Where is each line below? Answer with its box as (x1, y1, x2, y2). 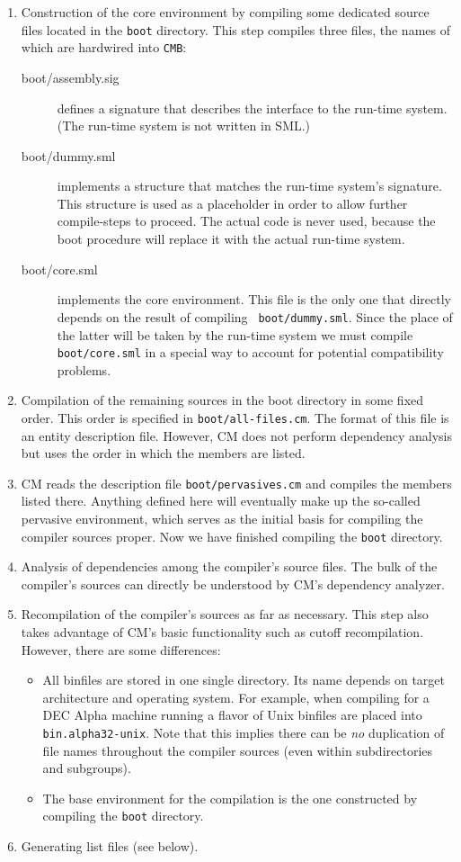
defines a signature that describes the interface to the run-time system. (57, 98, 448, 117)
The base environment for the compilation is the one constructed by (42, 788, 418, 807)
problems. (57, 360, 111, 379)
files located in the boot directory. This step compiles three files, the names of (21, 20, 450, 39)
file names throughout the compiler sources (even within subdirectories (42, 741, 433, 759)
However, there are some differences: (21, 640, 221, 659)
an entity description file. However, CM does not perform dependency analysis (21, 426, 452, 444)
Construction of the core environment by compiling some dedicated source (21, 3, 430, 21)
